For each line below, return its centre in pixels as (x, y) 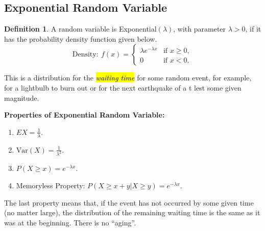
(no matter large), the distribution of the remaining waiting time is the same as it (132, 212)
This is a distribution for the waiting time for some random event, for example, (128, 78)
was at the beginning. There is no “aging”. (70, 222)
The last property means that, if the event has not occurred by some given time (129, 202)
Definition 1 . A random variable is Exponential (80, 29)
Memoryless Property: (51, 185)
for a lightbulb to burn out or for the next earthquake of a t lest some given (123, 87)
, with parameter (200, 29)
